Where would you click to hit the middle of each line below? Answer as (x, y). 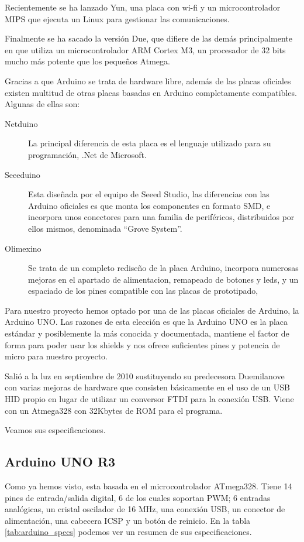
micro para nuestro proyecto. (56, 356)
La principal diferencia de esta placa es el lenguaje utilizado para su (150, 143)
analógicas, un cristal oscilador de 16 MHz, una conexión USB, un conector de (145, 509)
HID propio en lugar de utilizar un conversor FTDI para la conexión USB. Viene (149, 399)
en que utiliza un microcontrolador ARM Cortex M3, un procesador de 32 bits (145, 49)
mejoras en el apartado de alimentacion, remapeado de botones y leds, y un (163, 279)
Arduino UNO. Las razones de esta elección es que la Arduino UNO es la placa (146, 322)
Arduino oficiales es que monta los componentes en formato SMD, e (149, 205)
